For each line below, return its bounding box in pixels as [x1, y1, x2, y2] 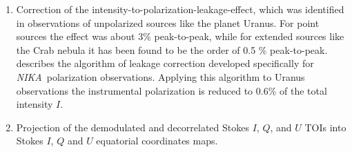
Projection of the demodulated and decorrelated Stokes [16, 120, 249, 134]
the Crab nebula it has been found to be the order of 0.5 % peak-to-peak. [16, 42, 328, 57]
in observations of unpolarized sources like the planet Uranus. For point [16, 15, 320, 30]
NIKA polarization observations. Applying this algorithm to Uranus [16, 69, 305, 84]
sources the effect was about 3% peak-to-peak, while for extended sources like [16, 29, 344, 44]
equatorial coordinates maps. [96, 133, 218, 148]
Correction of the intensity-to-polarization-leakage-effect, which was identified [16, 2, 344, 16]
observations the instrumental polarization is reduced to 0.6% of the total [16, 83, 327, 97]
